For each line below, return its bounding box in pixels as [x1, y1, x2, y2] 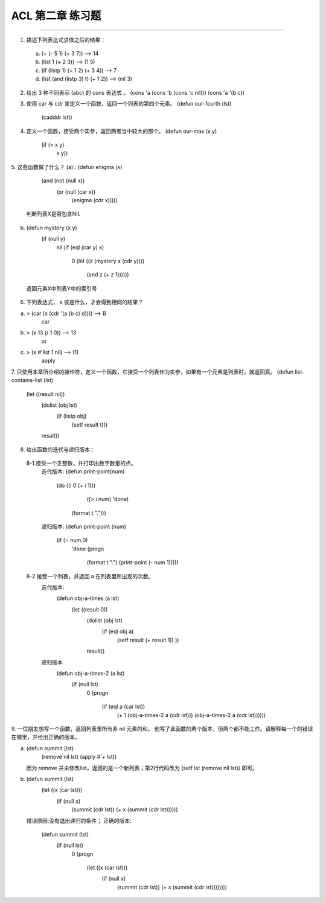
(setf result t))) [71, 421, 108, 428]
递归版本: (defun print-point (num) [41, 523, 127, 530]
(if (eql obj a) [101, 628, 134, 635]
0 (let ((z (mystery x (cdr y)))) [71, 257, 145, 264]
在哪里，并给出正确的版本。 [11, 733, 80, 741]
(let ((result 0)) [71, 605, 108, 613]
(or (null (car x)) [56, 188, 96, 196]
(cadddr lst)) [41, 113, 72, 121]
